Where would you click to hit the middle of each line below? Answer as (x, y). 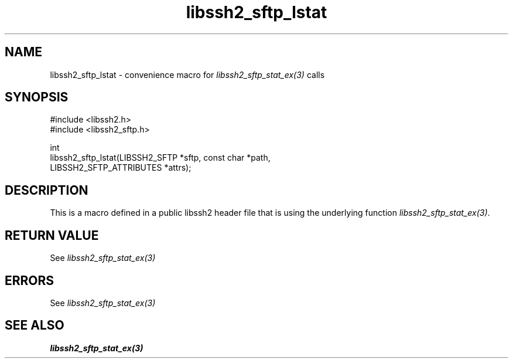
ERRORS (30, 280)
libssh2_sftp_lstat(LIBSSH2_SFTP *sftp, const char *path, (160, 158)
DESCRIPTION (47, 190)
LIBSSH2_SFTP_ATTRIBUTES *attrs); (121, 168)
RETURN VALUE (52, 235)
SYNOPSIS (37, 97)
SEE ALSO (35, 325)
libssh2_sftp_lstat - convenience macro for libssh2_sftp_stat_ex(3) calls (187, 74)
